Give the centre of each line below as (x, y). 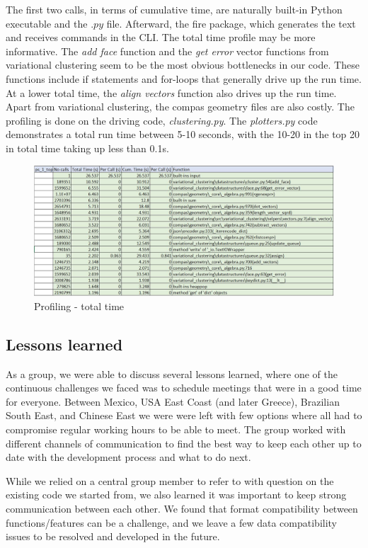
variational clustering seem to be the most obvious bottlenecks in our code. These (183, 65)
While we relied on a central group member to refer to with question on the (170, 480)
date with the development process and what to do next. (128, 457)
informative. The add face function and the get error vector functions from (167, 51)
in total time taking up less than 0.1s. (87, 148)
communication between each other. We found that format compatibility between (182, 508)
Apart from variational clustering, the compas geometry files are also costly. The (180, 107)
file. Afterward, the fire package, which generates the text (231, 23)
